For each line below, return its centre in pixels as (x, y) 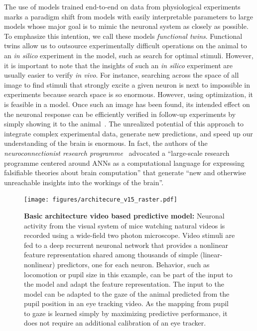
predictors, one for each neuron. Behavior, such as (133, 264)
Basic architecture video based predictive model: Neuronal (124, 215)
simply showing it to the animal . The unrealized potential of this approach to (124, 124)
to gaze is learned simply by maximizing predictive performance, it (126, 313)
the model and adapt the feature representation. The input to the (124, 284)
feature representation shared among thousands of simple (111, 255)
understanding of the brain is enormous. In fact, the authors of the (106, 143)
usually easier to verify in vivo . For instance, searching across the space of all (122, 75)
